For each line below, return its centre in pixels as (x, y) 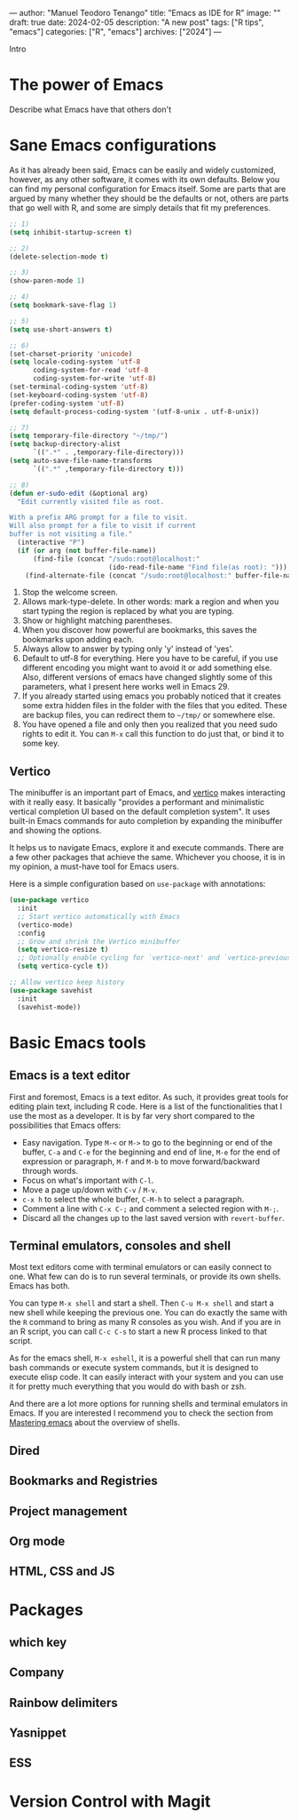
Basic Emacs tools (78, 1042)
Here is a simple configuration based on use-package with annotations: (137, 884)
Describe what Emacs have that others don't (90, 109)
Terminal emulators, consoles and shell (120, 1245)
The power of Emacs (86, 85)
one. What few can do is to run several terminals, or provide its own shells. (145, 1277)
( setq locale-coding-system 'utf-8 (75, 362)
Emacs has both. (40, 1286)
